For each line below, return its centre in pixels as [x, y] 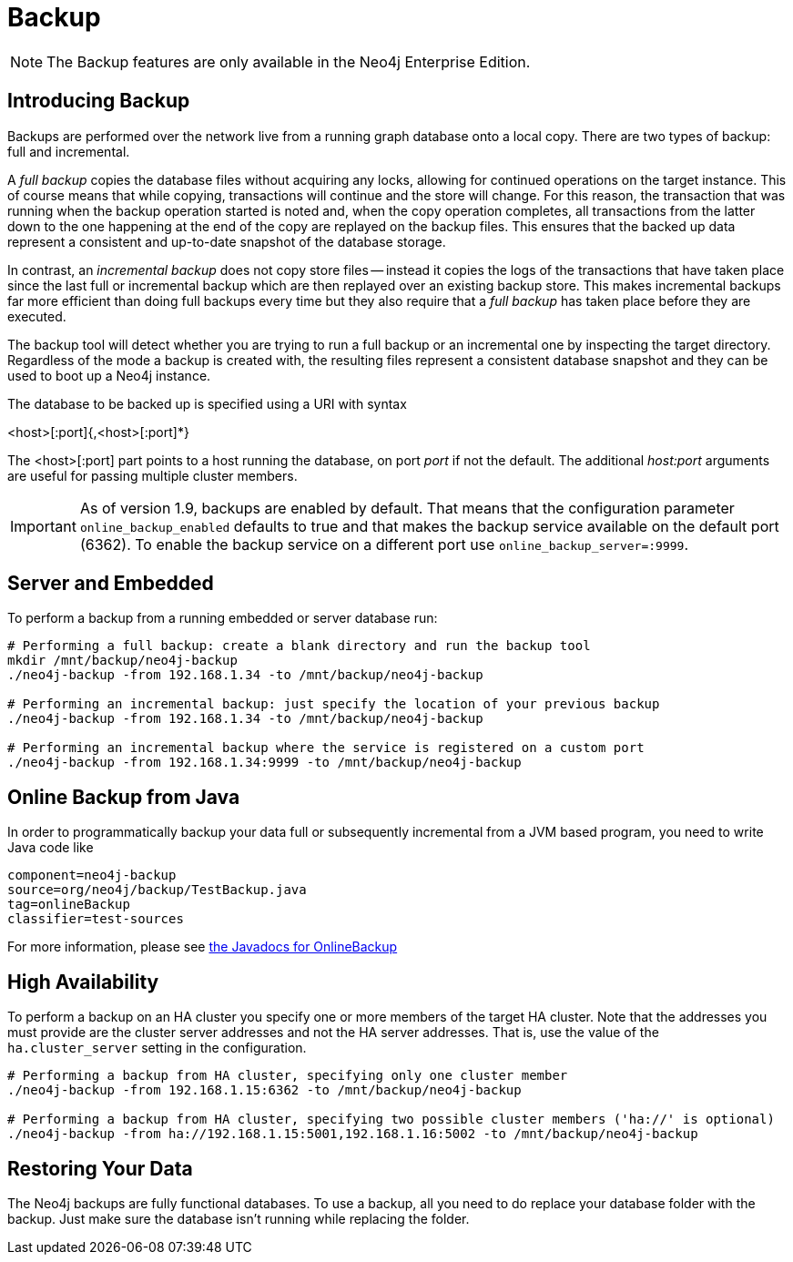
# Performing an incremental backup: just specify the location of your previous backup [334, 704]
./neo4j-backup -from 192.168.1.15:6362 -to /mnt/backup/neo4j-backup [264, 1090]
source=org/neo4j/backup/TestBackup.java [157, 890]
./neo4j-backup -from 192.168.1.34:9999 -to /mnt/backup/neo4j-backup [264, 763]
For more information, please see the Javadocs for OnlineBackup [203, 947]
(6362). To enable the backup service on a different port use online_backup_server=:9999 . [384, 544]
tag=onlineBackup [69, 905]
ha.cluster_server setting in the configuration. [157, 1048]
